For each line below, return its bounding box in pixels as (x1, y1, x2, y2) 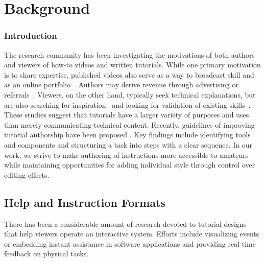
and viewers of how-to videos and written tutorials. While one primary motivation (4, 59, 261, 70)
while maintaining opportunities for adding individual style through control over (4, 159, 255, 170)
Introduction (4, 29, 57, 42)
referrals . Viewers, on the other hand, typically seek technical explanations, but (4, 89, 256, 100)
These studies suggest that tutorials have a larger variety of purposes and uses (4, 109, 249, 120)
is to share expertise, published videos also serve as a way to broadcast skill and (4, 69, 254, 80)
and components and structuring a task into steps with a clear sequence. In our (4, 139, 252, 150)
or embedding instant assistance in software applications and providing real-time (4, 238, 256, 249)
